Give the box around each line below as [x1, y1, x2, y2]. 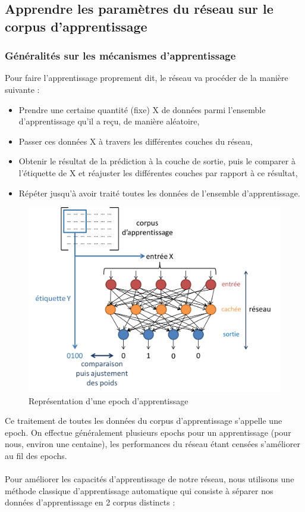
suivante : [5, 83, 40, 95]
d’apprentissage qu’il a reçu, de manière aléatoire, [18, 115, 200, 127]
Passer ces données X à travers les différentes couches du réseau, [18, 135, 253, 147]
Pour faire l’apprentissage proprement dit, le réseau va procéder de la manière [5, 71, 288, 84]
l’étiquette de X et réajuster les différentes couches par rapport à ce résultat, [18, 166, 298, 179]
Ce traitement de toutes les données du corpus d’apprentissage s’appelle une [5, 414, 282, 427]
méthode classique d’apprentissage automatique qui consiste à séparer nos [5, 484, 273, 497]
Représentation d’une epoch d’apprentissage [29, 394, 188, 407]
